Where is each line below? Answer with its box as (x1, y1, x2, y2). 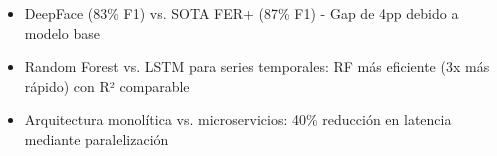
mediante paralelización (24, 128, 169, 149)
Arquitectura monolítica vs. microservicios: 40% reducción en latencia (24, 109, 452, 130)
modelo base (24, 22, 100, 43)
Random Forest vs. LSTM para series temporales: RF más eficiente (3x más (24, 56, 490, 77)
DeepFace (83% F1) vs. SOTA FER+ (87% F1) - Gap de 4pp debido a (24, 3, 459, 23)
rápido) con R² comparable (24, 75, 190, 96)
